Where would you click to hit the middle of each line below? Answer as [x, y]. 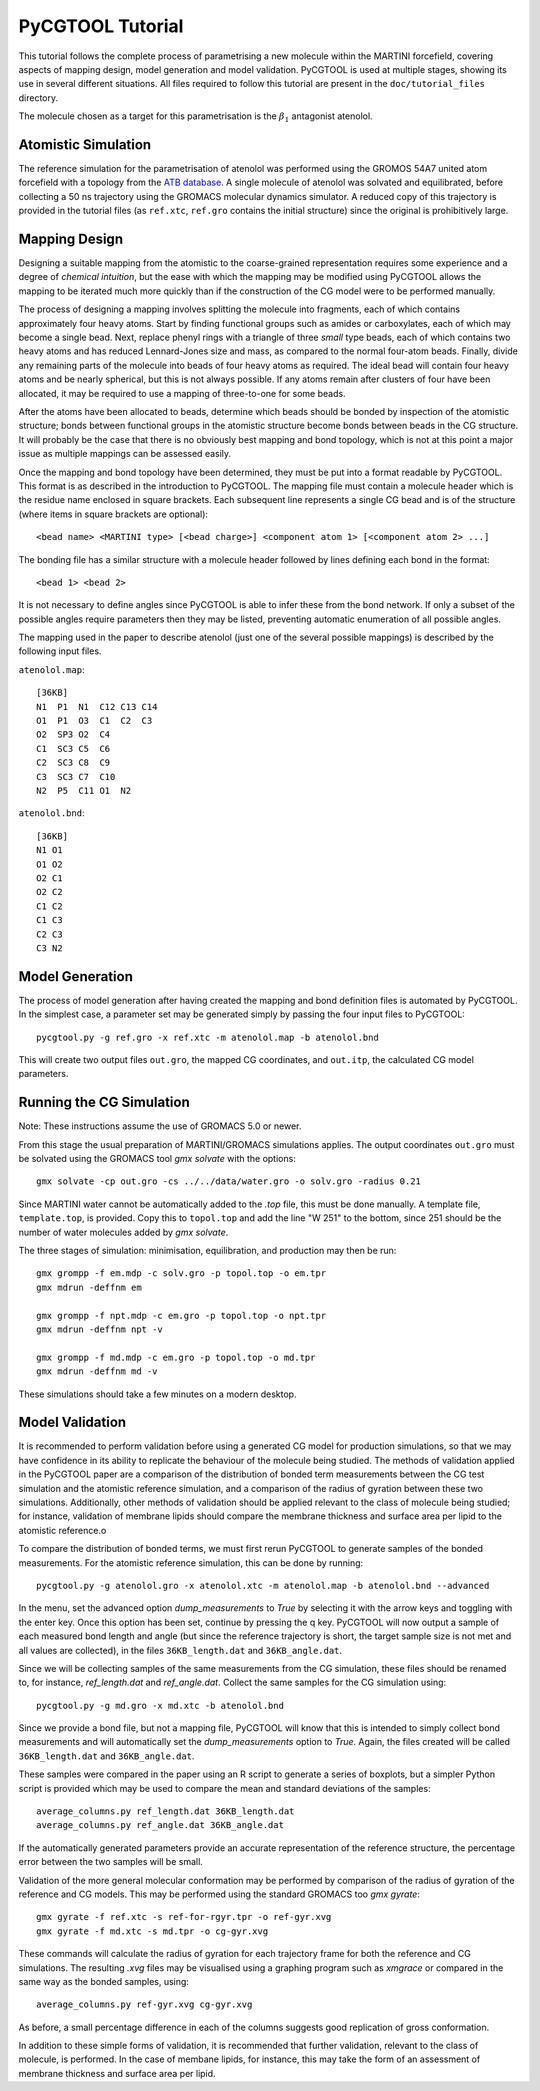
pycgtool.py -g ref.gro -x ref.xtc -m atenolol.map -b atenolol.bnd [207, 1037]
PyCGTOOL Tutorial [101, 26]
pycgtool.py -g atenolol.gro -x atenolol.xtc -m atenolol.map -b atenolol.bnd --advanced [263, 1585]
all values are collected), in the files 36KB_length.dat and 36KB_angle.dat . [180, 1650]
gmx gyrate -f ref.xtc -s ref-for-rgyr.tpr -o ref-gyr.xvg [184, 1917]
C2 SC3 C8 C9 [73, 763]
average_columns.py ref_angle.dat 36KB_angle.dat [160, 1825]
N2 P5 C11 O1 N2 [84, 790]
